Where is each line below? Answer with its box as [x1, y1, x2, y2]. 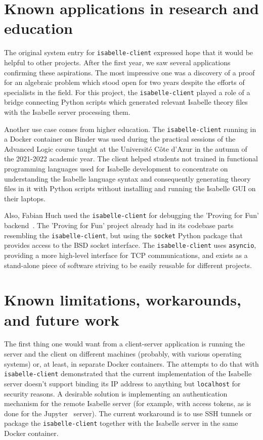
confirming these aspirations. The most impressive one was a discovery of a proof [4, 67, 255, 77]
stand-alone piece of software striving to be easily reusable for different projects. [4, 259, 252, 270]
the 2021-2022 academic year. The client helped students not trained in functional [4, 153, 258, 164]
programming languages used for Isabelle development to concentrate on [4, 163, 228, 174]
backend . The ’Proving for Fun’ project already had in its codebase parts [4, 220, 234, 231]
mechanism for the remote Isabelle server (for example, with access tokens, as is [4, 398, 251, 409]
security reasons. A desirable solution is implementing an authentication [4, 388, 228, 399]
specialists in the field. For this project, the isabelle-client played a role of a [4, 86, 250, 97]
